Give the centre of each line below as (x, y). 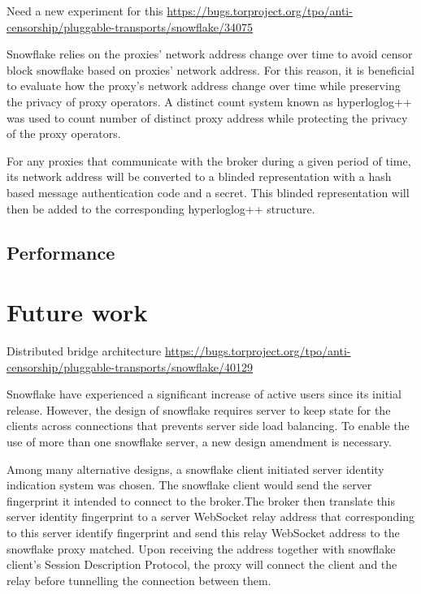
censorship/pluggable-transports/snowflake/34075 (130, 26)
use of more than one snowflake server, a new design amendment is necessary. (199, 441)
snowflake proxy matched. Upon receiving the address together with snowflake (201, 548)
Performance (61, 252)
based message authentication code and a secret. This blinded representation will (208, 192)
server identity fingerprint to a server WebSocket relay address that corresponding (211, 517)
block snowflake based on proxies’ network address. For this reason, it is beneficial (210, 69)
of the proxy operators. (64, 133)
